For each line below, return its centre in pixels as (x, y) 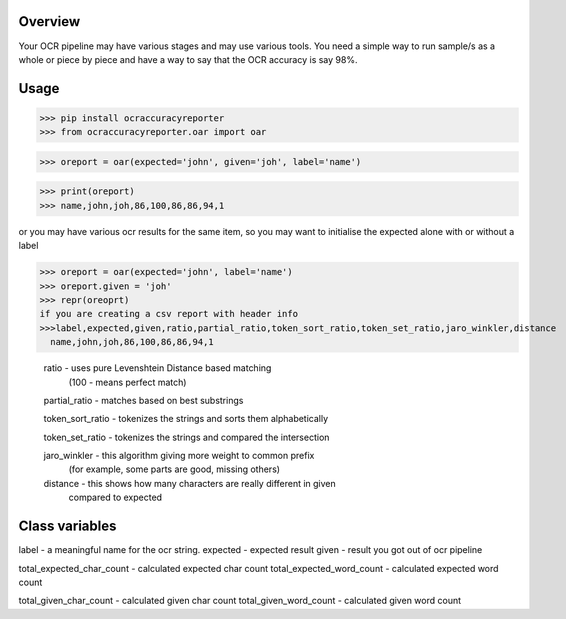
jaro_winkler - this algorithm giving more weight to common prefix (179, 456)
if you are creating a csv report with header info (169, 314)
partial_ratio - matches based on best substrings (143, 400)
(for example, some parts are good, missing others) (174, 469)
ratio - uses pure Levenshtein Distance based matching (157, 368)
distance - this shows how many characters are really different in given (190, 483)
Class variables (67, 526)
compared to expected (115, 497)
